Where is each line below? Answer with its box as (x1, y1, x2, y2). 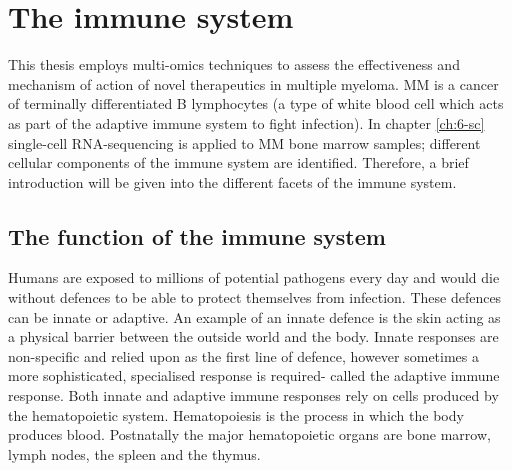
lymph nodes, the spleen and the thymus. (8, 443, 261, 464)
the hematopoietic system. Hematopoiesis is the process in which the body (8, 404, 464, 425)
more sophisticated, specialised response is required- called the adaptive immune (8, 365, 500, 386)
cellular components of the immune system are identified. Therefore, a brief (8, 152, 469, 173)
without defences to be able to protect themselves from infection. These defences (8, 287, 502, 308)
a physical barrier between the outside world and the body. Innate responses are (8, 326, 499, 347)
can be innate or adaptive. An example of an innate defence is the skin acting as (8, 306, 501, 327)
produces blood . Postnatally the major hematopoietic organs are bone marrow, (8, 424, 491, 445)
